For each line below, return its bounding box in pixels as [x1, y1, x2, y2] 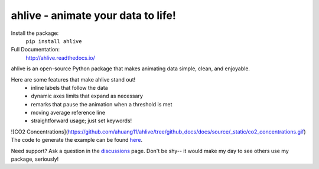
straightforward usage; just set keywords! [31, 117, 132, 124]
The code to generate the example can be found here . [11, 136, 143, 144]
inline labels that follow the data [31, 84, 109, 91]
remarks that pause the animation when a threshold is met [31, 100, 172, 108]
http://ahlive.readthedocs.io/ [25, 54, 96, 61]
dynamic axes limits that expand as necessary [31, 92, 143, 100]
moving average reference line [31, 109, 106, 116]
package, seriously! [11, 155, 59, 162]
